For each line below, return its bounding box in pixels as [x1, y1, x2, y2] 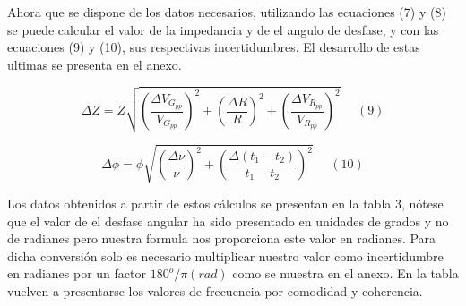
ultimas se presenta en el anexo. [7, 55, 182, 73]
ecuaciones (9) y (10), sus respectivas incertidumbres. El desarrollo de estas [7, 38, 420, 56]
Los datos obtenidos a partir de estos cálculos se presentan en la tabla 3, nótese [7, 194, 444, 213]
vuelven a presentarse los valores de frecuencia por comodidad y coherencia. [7, 282, 423, 301]
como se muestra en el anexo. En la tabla [232, 264, 459, 283]
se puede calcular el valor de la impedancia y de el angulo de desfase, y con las [7, 20, 439, 38]
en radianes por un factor [7, 264, 146, 283]
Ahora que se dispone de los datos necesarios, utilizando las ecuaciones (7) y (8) [7, 3, 446, 21]
